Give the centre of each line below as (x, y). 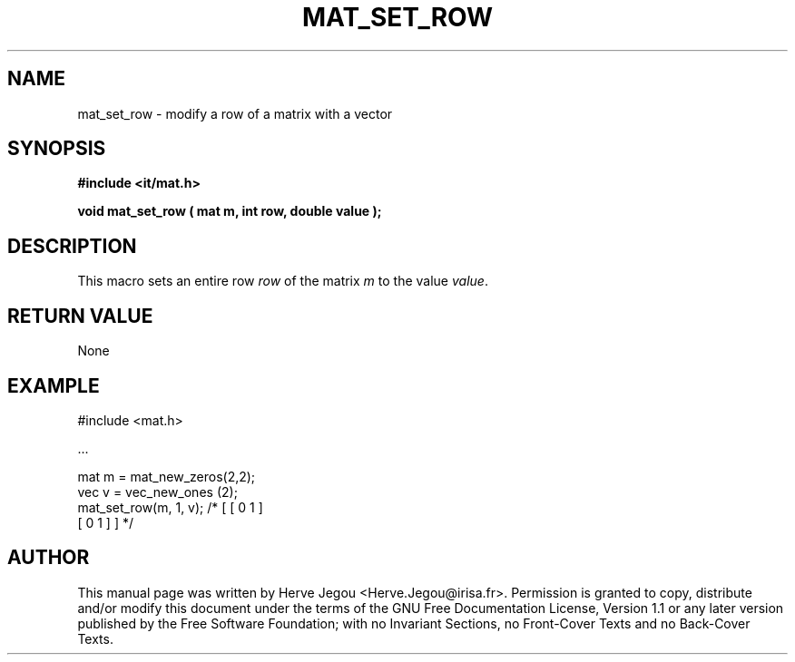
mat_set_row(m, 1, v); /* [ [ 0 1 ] (170, 507)
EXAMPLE (54, 385)
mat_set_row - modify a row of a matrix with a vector (235, 113)
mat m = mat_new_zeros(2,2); (167, 476)
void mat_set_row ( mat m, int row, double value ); (230, 211)
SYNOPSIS (57, 149)
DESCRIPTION (72, 246)
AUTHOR (49, 558)
